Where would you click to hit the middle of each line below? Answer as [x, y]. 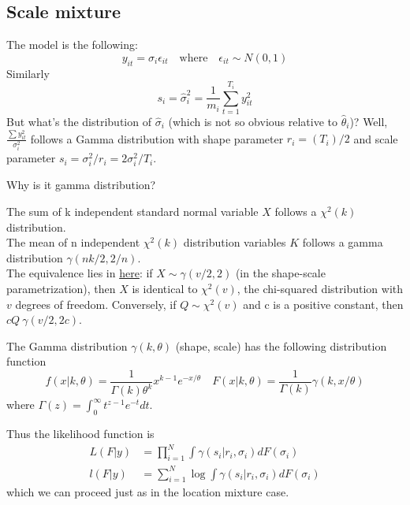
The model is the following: [72, 45]
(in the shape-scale [280, 273]
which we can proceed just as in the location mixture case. [148, 492]
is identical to [165, 289]
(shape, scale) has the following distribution [281, 345]
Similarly [28, 73]
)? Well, [369, 121]
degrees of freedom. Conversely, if [96, 304]
